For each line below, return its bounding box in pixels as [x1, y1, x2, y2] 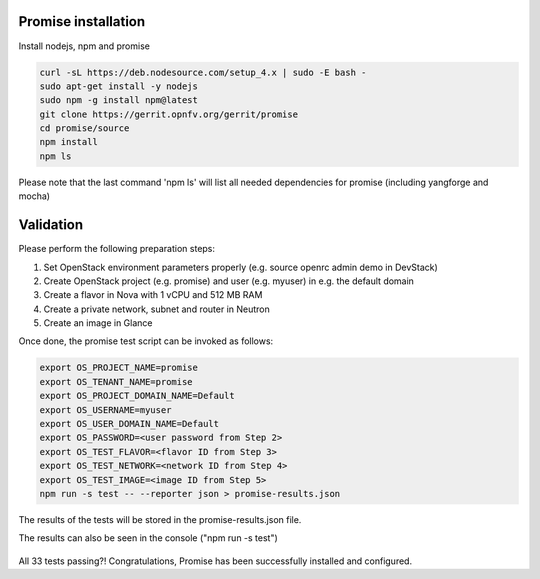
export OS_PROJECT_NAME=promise [39, 362, 199, 374]
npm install [39, 136, 99, 148]
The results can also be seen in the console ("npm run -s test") [18, 532, 279, 544]
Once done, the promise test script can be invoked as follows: [18, 335, 274, 347]
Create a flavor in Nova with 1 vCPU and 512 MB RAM [43, 289, 263, 301]
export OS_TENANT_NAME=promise [39, 376, 194, 387]
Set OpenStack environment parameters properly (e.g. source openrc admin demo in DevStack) [43, 261, 439, 273]
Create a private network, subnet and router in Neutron [43, 303, 270, 315]
